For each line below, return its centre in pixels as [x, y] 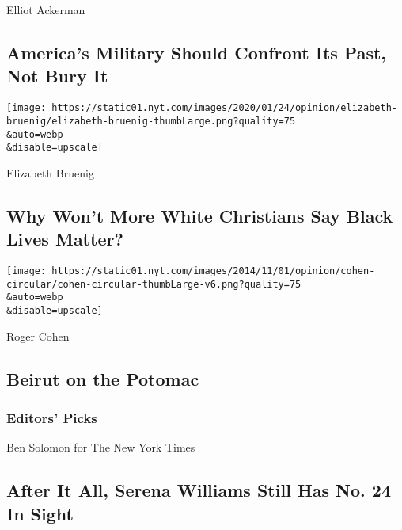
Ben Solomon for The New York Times [101, 447]
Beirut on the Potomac [103, 378]
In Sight [40, 513]
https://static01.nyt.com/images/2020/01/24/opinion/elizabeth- [224, 108]
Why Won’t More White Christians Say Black [200, 215]
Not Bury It [57, 76]
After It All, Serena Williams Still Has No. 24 [199, 490]
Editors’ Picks [52, 417]
